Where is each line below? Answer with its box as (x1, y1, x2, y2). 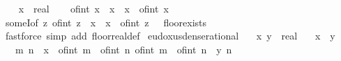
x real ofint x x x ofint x (18, 1, 169, 15)
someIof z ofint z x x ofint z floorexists (5, 15, 207, 29)
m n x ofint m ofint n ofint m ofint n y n (15, 42, 232, 56)
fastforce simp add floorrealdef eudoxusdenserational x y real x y (5, 28, 335, 43)
